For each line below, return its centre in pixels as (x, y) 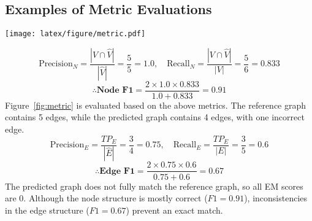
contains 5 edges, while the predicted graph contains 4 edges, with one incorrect (155, 117)
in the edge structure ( (47, 210)
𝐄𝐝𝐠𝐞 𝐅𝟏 (117, 171)
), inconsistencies (276, 198)
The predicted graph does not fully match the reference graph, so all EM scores (154, 186)
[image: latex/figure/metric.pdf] (75, 34)
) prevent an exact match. (174, 210)
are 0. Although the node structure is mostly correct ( (106, 198)
